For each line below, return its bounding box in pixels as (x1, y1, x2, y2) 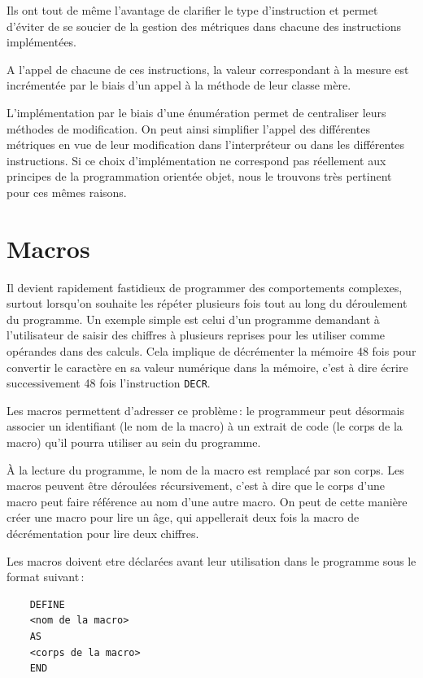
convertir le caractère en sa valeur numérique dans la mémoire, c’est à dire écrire (7, 358, 408, 375)
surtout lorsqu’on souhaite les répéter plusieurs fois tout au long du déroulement (7, 295, 408, 312)
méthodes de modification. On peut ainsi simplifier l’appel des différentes (7, 120, 370, 137)
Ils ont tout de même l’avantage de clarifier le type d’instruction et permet (7, 2, 378, 18)
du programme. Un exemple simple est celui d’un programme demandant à (7, 310, 380, 327)
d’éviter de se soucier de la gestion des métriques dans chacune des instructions (7, 17, 401, 34)
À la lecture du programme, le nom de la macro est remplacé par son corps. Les (7, 461, 404, 478)
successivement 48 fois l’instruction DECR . (7, 374, 211, 391)
